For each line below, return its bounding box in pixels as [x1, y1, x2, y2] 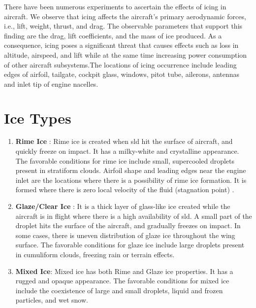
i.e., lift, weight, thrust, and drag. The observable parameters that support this [4, 21, 243, 31]
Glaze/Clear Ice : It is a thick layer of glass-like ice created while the [15, 201, 230, 211]
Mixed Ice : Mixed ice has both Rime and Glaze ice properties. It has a [15, 266, 233, 276]
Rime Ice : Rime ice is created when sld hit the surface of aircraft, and [15, 136, 233, 146]
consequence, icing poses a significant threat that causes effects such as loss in [4, 40, 239, 50]
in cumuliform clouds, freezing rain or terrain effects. [15, 249, 175, 259]
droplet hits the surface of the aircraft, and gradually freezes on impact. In [15, 220, 241, 231]
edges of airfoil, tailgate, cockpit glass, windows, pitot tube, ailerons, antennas [4, 69, 240, 79]
